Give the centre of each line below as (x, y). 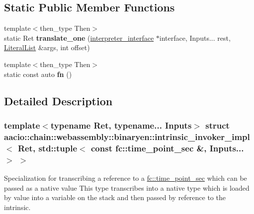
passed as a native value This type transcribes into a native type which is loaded (127, 187)
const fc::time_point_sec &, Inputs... (167, 148)
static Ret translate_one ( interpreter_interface (79, 37)
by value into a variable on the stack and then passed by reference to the (115, 197)
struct (217, 125)
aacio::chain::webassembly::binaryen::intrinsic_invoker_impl (127, 136)
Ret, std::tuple (47, 148)
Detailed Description (58, 101)
